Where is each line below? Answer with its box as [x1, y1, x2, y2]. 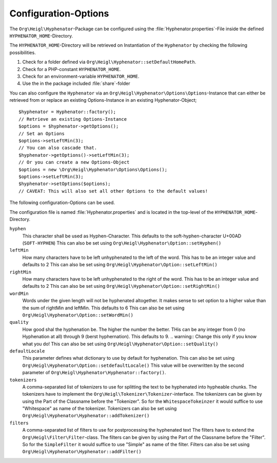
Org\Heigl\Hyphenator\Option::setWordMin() [22, 312, 133, 318]
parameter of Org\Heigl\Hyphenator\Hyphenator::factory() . [22, 369, 166, 376]
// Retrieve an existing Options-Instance [18, 116, 127, 122]
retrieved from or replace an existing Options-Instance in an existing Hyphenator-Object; [9, 97, 197, 103]
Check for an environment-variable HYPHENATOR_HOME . [22, 73, 140, 79]
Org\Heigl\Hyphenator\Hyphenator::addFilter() [22, 449, 142, 455]
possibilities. [9, 49, 36, 55]
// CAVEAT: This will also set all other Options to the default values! [18, 188, 208, 194]
